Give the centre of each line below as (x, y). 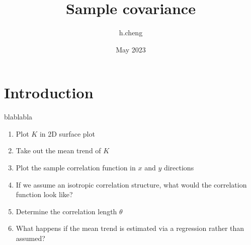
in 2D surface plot (67, 133)
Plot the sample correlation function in (76, 168)
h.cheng (131, 33)
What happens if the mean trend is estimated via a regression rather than (130, 228)
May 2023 (131, 49)
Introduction (49, 93)
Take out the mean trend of (58, 150)
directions (179, 168)
